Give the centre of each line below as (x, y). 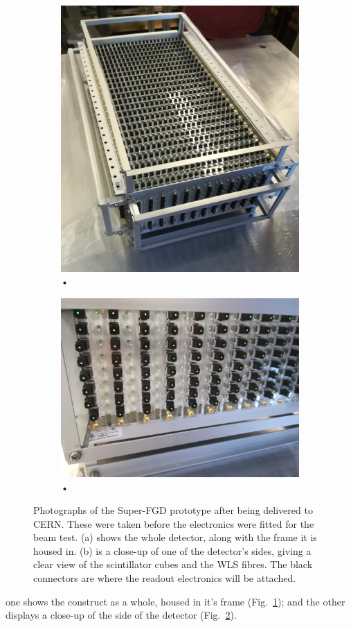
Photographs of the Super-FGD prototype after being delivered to (173, 510)
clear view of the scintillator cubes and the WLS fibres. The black (173, 564)
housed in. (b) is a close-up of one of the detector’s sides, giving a (172, 550)
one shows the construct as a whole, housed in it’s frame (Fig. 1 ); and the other (175, 601)
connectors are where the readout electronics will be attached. (165, 578)
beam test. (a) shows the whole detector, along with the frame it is (175, 537)
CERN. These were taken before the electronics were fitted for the (174, 523)
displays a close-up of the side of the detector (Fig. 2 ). (121, 615)
